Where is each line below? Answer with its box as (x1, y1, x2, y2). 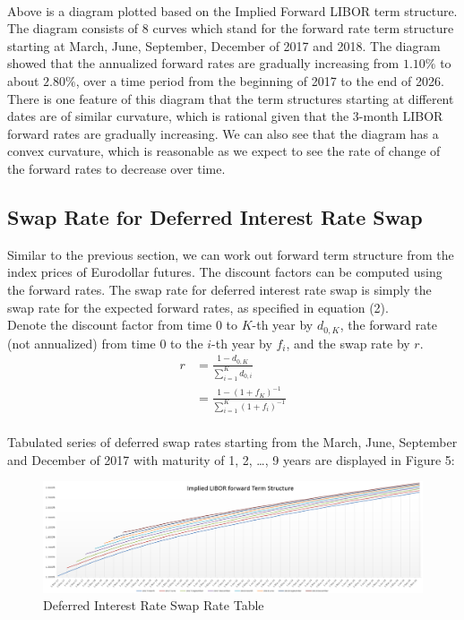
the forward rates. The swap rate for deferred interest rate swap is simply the (7, 280, 432, 298)
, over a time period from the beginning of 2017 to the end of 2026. (75, 71, 444, 90)
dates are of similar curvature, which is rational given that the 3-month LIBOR (7, 107, 443, 125)
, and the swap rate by (286, 333, 410, 352)
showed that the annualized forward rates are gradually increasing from (7, 54, 400, 73)
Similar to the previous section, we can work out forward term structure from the (7, 245, 454, 263)
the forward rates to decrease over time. (7, 159, 226, 177)
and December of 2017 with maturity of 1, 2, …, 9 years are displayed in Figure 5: (7, 450, 455, 469)
